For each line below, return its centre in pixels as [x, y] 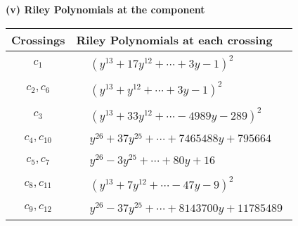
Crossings [38, 39]
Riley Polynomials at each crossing [174, 39]
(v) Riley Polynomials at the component [105, 9]
